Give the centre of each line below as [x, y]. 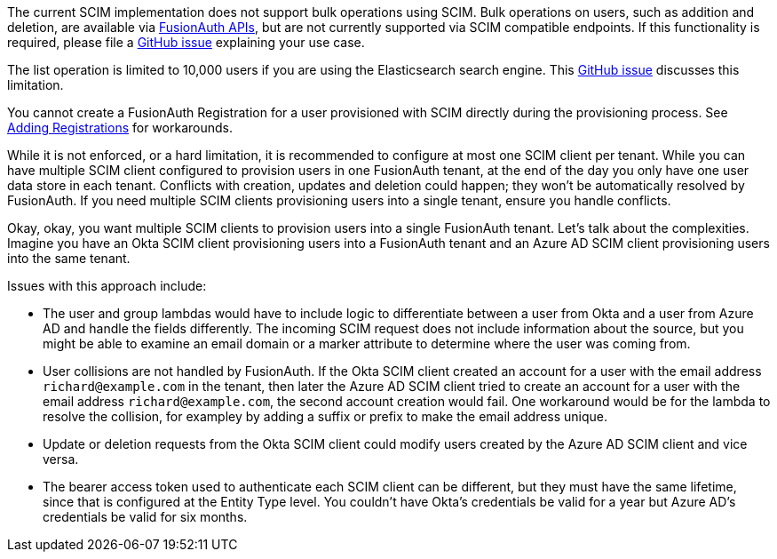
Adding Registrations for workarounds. [120, 128]
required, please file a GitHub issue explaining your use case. [186, 42]
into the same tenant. [69, 258]
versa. [61, 459]
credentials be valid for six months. [145, 517]
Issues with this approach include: [107, 286]
